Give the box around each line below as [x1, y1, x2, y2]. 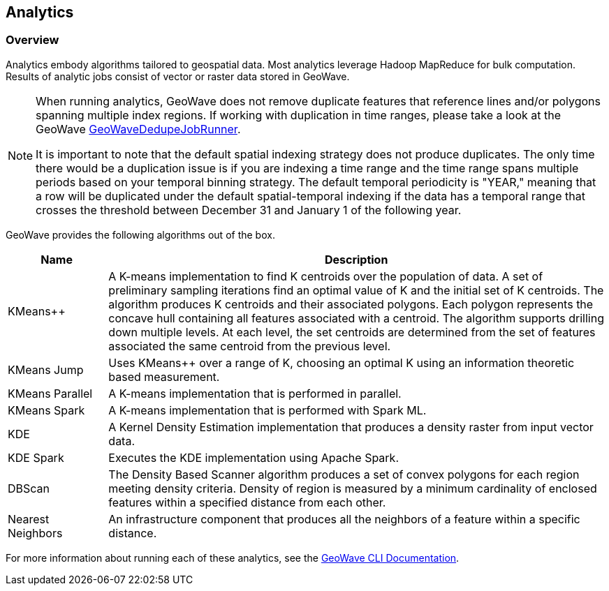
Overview [6, 33, 59, 47]
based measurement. [108, 369, 220, 384]
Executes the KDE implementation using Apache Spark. [108, 450, 399, 465]
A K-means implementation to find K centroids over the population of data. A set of [108, 269, 543, 283]
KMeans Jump [8, 362, 84, 377]
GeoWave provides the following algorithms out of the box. [6, 228, 275, 241]
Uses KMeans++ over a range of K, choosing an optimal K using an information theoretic [108, 355, 575, 370]
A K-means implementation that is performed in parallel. [108, 386, 402, 401]
